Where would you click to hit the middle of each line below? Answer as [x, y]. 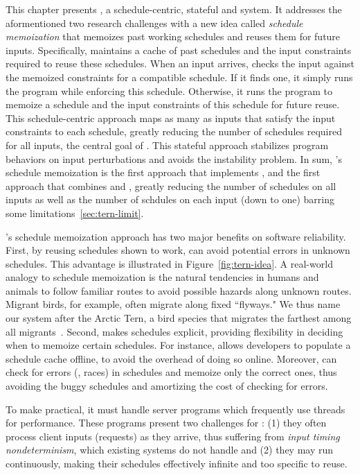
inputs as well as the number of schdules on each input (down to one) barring [170, 199]
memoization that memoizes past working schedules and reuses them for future [173, 36]
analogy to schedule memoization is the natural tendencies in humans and [162, 277]
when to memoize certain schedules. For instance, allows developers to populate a [178, 345]
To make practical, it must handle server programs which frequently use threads [175, 409]
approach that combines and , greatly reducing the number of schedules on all [171, 185]
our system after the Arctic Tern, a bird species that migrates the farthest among [179, 318]
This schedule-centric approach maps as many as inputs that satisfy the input [171, 118]
